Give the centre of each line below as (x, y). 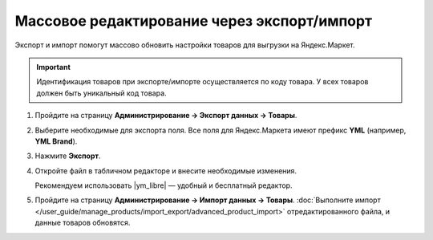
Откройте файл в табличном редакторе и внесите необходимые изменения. (166, 171)
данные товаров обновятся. (83, 223)
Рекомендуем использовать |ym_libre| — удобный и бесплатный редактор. (164, 185)
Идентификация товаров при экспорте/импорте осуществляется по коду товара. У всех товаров (202, 82)
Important (54, 67)
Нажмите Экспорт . (68, 156)
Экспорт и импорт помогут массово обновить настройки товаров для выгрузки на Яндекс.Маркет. (185, 45)
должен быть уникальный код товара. (102, 93)
